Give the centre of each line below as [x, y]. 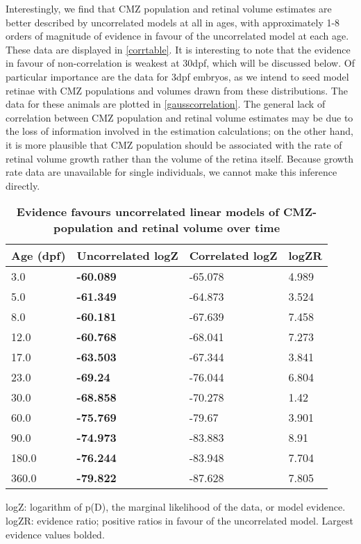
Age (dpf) [39, 256]
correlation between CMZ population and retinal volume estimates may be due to [179, 117]
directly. [23, 185]
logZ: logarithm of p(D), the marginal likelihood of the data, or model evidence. [176, 507]
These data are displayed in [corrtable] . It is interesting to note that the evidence [178, 49]
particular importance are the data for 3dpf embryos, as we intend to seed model [177, 76]
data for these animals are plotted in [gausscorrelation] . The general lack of [166, 104]
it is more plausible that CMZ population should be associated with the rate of [174, 144]
